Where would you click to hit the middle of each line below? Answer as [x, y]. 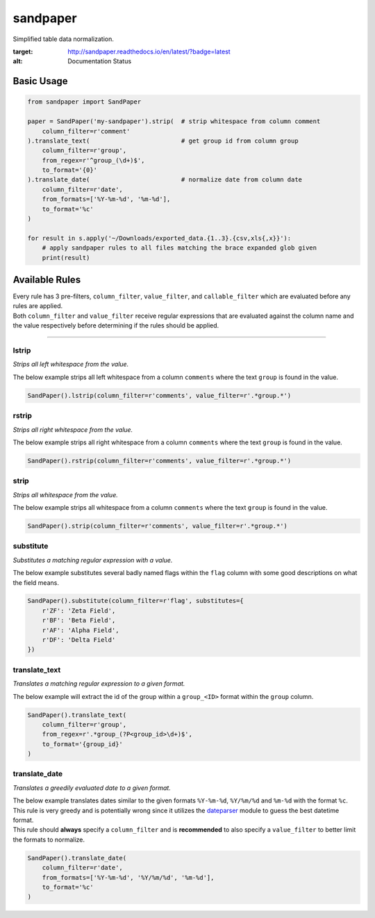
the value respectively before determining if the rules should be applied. [116, 325]
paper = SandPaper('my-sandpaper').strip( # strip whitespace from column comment [174, 121]
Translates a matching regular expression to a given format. [99, 684]
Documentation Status [100, 61]
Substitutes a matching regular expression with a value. [93, 560]
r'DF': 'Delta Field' [79, 640]
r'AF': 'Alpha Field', [81, 630]
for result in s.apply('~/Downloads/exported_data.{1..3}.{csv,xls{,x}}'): [159, 238]
